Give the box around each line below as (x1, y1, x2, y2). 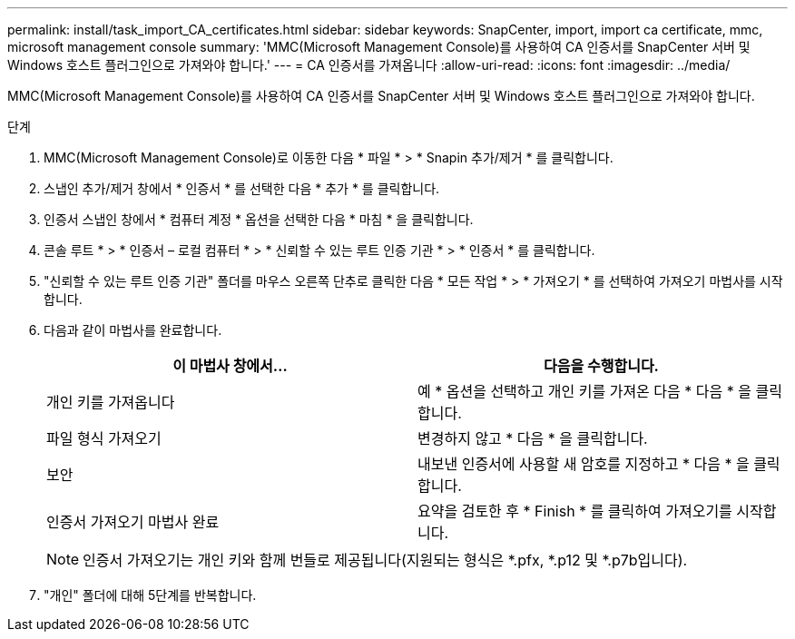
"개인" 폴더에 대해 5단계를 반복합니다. (44, 587, 257, 603)
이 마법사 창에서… (172, 357, 288, 375)
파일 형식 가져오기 (46, 429, 162, 447)
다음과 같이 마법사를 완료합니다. (44, 322, 222, 338)
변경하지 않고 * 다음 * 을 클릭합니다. (417, 429, 648, 447)
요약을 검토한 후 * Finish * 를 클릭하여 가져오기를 (417, 502, 732, 520)
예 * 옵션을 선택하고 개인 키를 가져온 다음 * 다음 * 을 (417, 382, 751, 400)
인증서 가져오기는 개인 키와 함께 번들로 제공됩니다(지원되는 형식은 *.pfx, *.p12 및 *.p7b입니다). (83, 551, 688, 569)
